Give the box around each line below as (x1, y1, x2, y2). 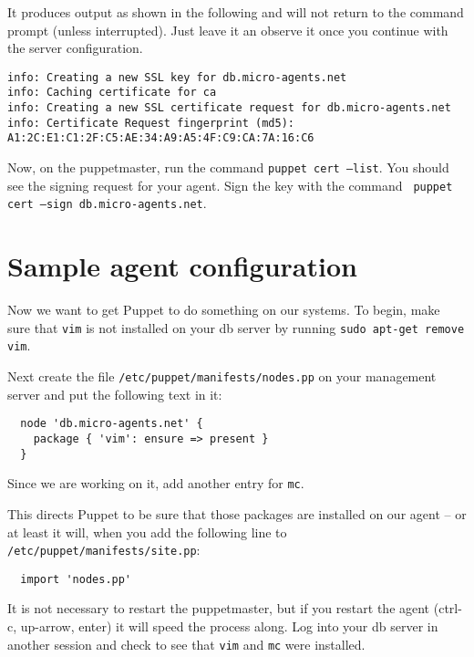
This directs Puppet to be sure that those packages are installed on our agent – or (7, 504, 467, 523)
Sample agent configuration (7, 247, 357, 285)
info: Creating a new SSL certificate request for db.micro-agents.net (7, 101, 451, 115)
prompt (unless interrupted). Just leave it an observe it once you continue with (7, 20, 448, 39)
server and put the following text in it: (7, 384, 222, 403)
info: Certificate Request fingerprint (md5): (7, 116, 294, 130)
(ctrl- (433, 599, 462, 618)
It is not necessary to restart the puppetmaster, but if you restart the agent (7, 599, 430, 618)
